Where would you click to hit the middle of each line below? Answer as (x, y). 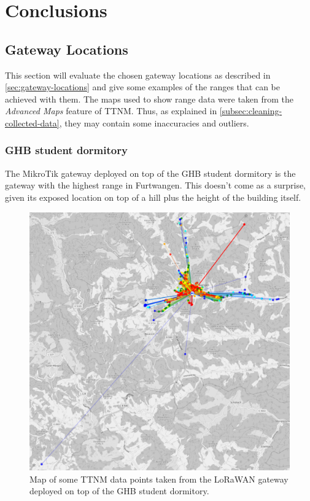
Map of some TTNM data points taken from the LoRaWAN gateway (159, 479)
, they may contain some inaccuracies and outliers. (154, 122)
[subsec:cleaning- (251, 111)
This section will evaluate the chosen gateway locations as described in (138, 75)
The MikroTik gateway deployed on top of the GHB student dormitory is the (150, 173)
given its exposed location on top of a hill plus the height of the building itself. (153, 197)
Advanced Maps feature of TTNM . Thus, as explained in (111, 111)
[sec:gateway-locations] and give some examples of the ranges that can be (142, 87)
